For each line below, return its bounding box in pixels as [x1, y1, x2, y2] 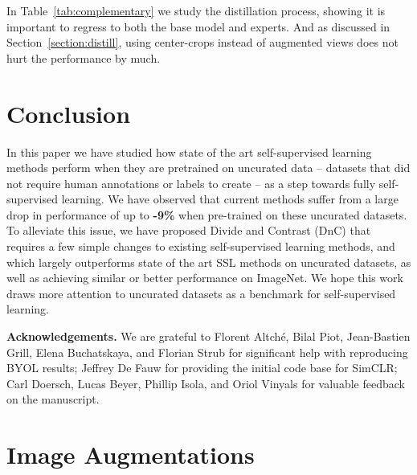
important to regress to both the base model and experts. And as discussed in [6, 18, 390, 35]
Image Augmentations [6, 438, 255, 471]
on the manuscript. [6, 391, 100, 407]
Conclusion [6, 96, 131, 129]
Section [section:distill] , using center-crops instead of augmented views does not [6, 34, 399, 51]
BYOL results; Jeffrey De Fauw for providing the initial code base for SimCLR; [6, 359, 398, 376]
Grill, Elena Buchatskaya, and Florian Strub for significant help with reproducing [6, 343, 408, 360]
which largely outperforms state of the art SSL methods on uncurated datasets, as [6, 253, 411, 270]
